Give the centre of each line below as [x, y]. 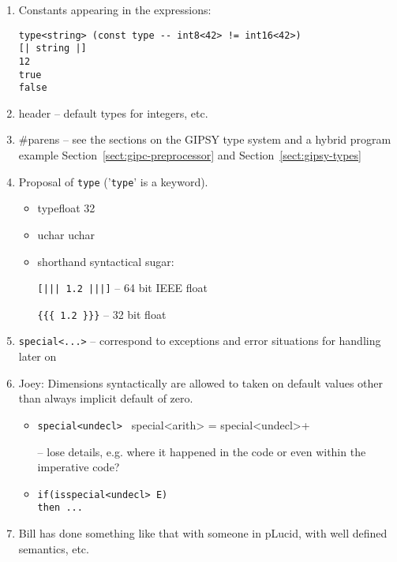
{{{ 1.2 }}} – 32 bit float [102, 314]
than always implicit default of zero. [106, 398]
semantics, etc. [54, 548]
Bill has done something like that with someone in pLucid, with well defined [203, 533]
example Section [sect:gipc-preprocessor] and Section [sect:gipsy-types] [190, 155]
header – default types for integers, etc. [113, 112]
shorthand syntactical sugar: [106, 261]
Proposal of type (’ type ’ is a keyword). [113, 181]
